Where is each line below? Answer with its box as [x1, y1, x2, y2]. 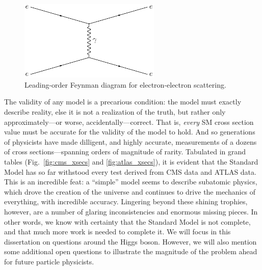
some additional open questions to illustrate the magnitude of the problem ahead [4, 246, 257, 257]
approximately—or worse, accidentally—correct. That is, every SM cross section [4, 116, 254, 127]
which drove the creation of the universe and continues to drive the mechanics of [4, 186, 256, 197]
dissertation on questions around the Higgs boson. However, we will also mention [4, 236, 257, 247]
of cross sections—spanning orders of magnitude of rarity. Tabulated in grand [4, 146, 246, 157]
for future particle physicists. [4, 256, 94, 266]
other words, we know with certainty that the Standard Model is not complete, [4, 216, 251, 227]
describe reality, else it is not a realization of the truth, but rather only [4, 106, 226, 117]
